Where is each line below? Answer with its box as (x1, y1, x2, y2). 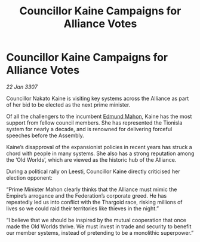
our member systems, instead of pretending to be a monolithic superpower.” (6, 229, 194, 236)
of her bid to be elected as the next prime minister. (6, 101, 131, 108)
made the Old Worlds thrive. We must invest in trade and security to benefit (6, 223, 192, 230)
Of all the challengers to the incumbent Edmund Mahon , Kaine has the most (6, 113, 192, 120)
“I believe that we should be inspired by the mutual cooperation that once (6, 216, 187, 223)
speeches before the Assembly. (6, 132, 85, 139)
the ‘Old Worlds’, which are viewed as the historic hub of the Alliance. (6, 156, 177, 163)
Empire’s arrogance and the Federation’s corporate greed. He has (6, 192, 167, 199)
